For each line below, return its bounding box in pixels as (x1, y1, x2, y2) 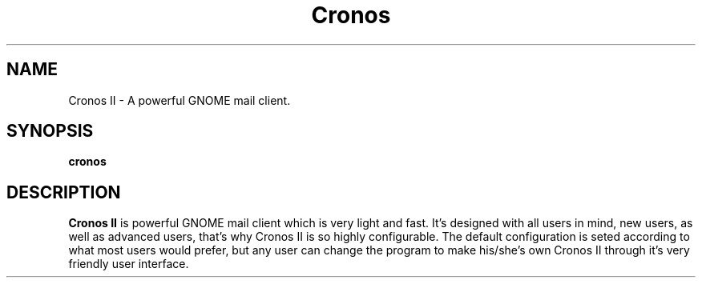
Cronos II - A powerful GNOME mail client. (68, 93, 291, 107)
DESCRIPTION (6, 182, 121, 202)
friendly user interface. (68, 257, 189, 271)
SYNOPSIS (6, 121, 94, 142)
